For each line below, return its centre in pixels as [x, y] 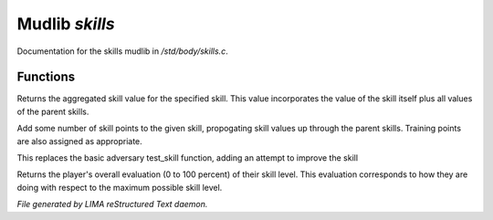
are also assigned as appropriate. [80, 141]
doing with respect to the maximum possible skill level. [120, 187]
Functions [46, 77]
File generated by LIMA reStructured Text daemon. [112, 204]
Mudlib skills [66, 24]
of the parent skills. [53, 111]
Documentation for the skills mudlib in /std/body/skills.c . [122, 51]
